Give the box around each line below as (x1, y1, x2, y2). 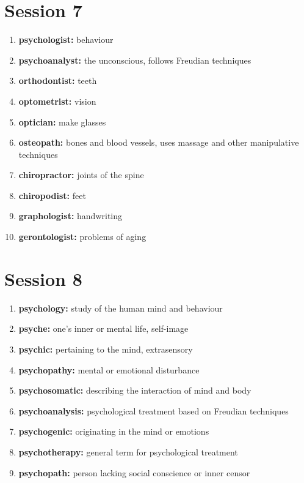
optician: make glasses (18, 115, 106, 128)
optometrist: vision (18, 94, 96, 107)
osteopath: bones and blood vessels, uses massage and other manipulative (18, 136, 299, 149)
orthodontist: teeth (18, 74, 97, 87)
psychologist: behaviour (18, 33, 114, 46)
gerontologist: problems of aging (18, 230, 147, 243)
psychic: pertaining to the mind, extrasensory (18, 342, 193, 355)
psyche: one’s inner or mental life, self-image (18, 322, 189, 335)
